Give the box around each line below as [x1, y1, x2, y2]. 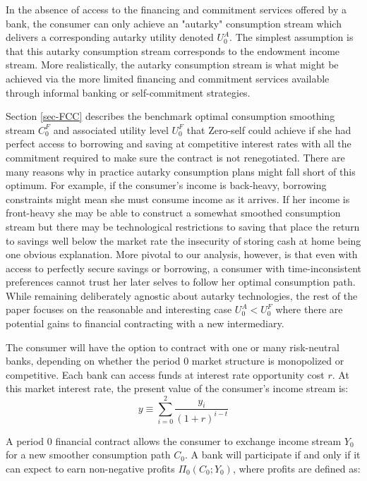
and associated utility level [53, 122, 169, 137]
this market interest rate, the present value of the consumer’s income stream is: [6, 381, 349, 396]
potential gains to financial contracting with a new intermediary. [6, 316, 284, 331]
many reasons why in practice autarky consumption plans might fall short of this [6, 164, 356, 178]
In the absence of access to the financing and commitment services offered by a [6, 2, 347, 16]
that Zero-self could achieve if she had [186, 122, 351, 137]
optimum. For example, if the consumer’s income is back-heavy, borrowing [6, 178, 327, 193]
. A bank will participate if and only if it [184, 447, 361, 462]
